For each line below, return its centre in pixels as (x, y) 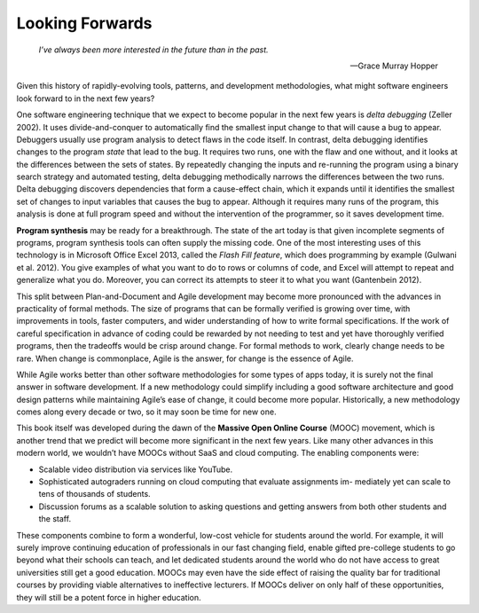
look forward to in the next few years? (86, 98)
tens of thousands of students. (94, 494)
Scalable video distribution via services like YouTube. (136, 469)
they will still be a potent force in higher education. (109, 597)
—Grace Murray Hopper (394, 66)
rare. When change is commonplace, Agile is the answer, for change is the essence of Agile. (185, 358)
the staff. (55, 519)
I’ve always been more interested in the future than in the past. (154, 50)
